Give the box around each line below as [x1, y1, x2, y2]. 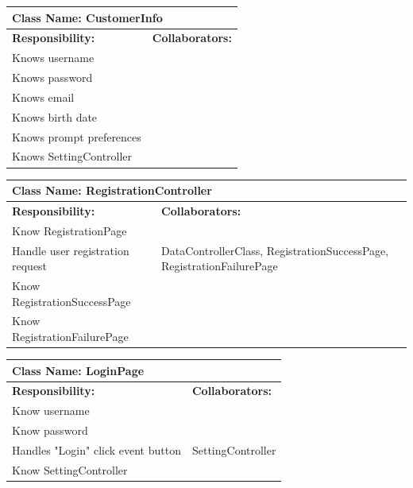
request [12, 258, 48, 274]
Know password [12, 422, 88, 439]
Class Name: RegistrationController [12, 182, 212, 198]
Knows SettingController [12, 148, 133, 165]
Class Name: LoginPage [12, 362, 145, 378]
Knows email [12, 88, 75, 105]
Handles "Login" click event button [12, 441, 181, 458]
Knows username [12, 49, 95, 66]
